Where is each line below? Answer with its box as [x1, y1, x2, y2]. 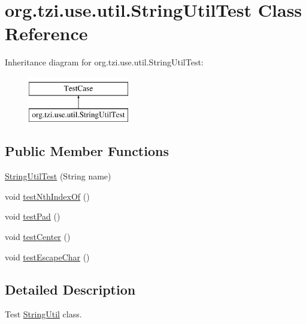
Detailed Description [5, 280, 136, 298]
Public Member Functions [5, 142, 169, 160]
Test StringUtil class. [5, 308, 82, 320]
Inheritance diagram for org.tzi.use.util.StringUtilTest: [5, 56, 204, 68]
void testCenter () [5, 230, 71, 243]
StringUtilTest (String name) [5, 170, 111, 182]
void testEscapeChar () [5, 250, 90, 263]
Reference [5, 21, 88, 46]
